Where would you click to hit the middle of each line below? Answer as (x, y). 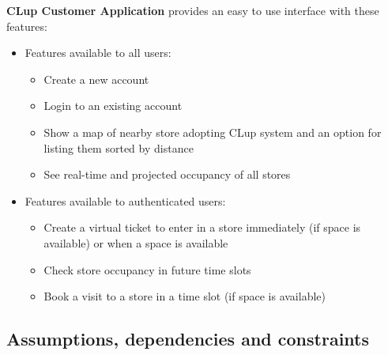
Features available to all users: (98, 53)
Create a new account (96, 79)
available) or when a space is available (136, 242)
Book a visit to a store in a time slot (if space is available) (185, 296)
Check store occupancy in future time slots (147, 269)
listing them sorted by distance (119, 147)
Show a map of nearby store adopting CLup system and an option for (213, 132)
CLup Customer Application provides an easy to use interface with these (193, 10)
